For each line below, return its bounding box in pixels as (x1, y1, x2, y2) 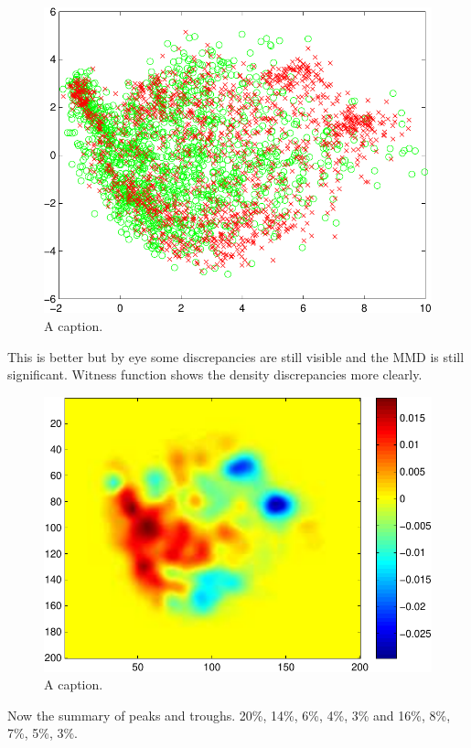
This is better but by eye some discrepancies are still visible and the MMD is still (7, 347, 465, 366)
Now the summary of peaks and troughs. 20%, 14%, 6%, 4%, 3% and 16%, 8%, (7, 705, 451, 724)
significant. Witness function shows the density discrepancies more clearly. (7, 365, 423, 384)
